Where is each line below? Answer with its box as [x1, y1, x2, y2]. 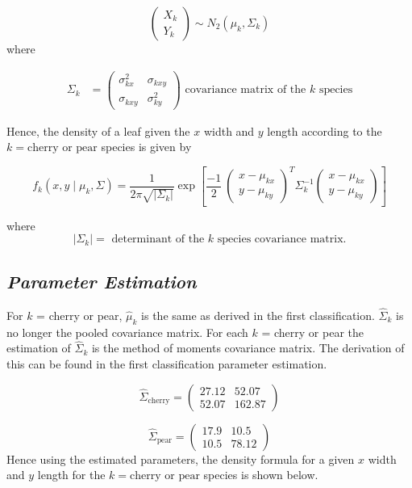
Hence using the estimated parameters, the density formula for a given [6, 450, 355, 467]
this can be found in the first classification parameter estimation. [6, 355, 327, 372]
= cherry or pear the [261, 323, 364, 340]
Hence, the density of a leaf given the [6, 122, 190, 139]
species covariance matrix [217, 233, 343, 246]
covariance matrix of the [185, 84, 306, 96]
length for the [37, 466, 106, 483]
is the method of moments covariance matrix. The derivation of [91, 339, 405, 356]
